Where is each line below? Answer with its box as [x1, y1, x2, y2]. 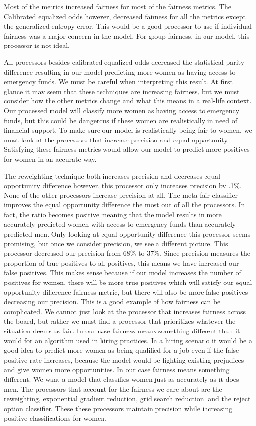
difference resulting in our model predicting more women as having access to [4, 66, 236, 77]
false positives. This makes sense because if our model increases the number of [4, 267, 241, 278]
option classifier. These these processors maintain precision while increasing [4, 403, 233, 413]
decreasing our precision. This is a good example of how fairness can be [4, 296, 221, 307]
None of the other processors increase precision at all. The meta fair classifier [4, 189, 238, 200]
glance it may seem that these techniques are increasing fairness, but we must [4, 86, 240, 96]
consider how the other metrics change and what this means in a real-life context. [4, 95, 252, 106]
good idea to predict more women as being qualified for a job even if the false [4, 345, 239, 355]
